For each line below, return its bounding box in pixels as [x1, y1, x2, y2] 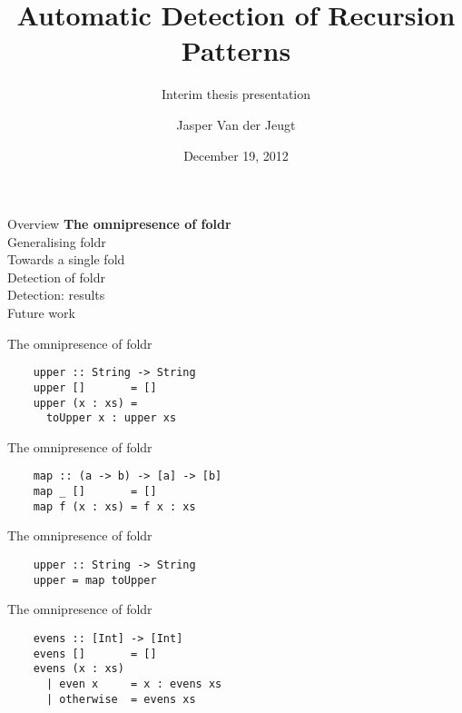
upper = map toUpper [33, 573, 157, 587]
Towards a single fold [7, 250, 125, 269]
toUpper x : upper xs [45, 411, 177, 425]
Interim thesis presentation [161, 84, 311, 104]
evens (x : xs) [33, 662, 124, 676]
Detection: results [7, 285, 105, 304]
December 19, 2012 [183, 145, 289, 164]
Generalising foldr [7, 232, 106, 251]
